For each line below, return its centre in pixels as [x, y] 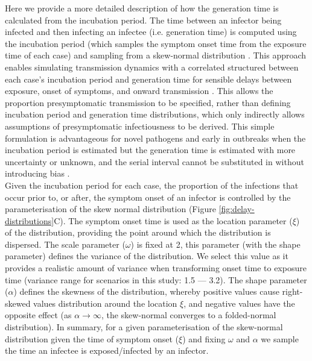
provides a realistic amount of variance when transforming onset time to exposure [156, 268]
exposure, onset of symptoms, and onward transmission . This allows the [139, 91]
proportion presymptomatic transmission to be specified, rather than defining [148, 102]
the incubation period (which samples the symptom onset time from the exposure [156, 43]
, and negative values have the [239, 303]
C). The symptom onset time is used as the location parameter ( [173, 220]
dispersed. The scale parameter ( [65, 244]
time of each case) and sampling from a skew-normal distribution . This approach [156, 55]
